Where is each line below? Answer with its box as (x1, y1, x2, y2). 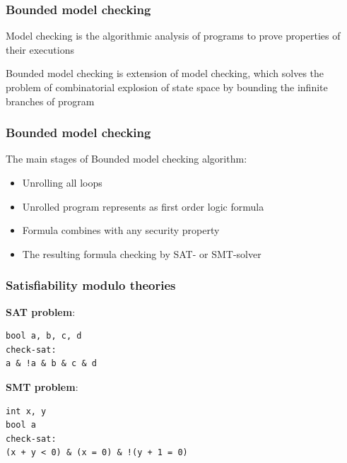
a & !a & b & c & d (6, 358, 97, 369)
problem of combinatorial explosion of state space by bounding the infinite (6, 80, 328, 94)
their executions (6, 42, 74, 57)
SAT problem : (6, 304, 76, 319)
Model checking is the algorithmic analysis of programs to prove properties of (6, 28, 341, 43)
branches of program (6, 93, 95, 108)
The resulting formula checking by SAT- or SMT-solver (22, 246, 261, 261)
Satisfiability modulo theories (6, 276, 176, 294)
